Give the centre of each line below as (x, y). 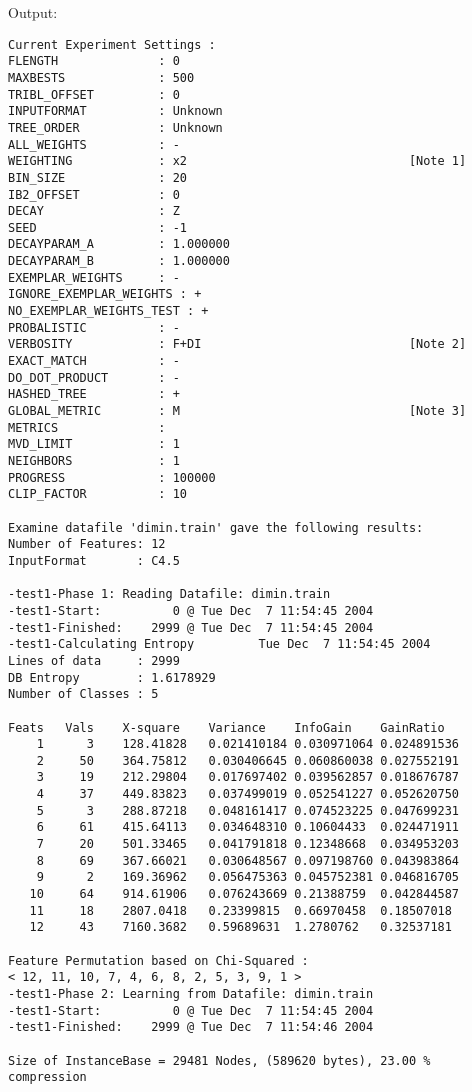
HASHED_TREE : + (94, 394)
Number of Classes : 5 (83, 694)
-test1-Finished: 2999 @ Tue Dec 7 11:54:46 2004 (191, 1027)
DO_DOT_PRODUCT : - (94, 377)
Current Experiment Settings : (112, 44)
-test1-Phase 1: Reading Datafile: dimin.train (169, 594)
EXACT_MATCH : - (94, 361)
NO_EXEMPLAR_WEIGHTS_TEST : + (108, 311)
